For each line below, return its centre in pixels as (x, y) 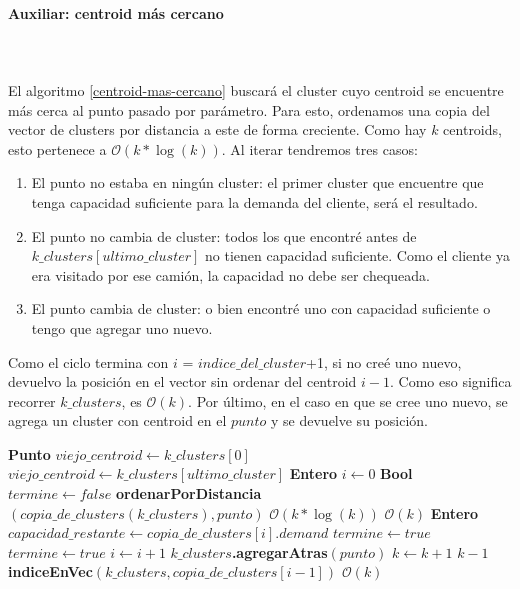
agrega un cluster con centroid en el (117, 420)
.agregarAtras (279, 551)
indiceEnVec (50, 571)
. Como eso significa (451, 381)
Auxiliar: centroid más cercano (116, 12)
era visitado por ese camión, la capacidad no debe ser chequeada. (230, 274)
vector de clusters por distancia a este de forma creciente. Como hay (217, 129)
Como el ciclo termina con (88, 361)
